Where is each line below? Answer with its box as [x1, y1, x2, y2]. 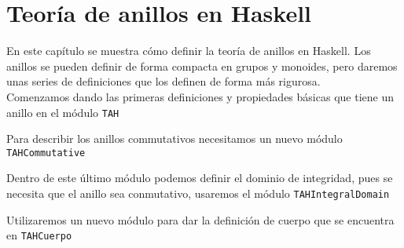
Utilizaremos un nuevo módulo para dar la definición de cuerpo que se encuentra [6, 211, 395, 228]
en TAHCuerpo [6, 227, 72, 243]
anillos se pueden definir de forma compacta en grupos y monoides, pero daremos [6, 57, 398, 74]
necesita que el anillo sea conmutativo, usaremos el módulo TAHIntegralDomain [6, 185, 390, 201]
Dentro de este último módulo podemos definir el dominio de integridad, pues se [6, 170, 393, 186]
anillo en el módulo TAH [6, 104, 119, 120]
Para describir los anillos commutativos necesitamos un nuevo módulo [6, 130, 343, 147]
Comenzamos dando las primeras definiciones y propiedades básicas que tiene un [6, 88, 394, 104]
